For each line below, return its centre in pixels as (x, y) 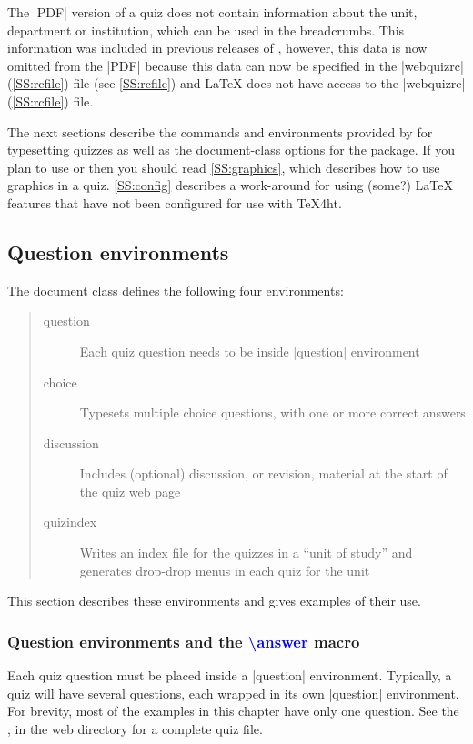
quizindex (70, 522)
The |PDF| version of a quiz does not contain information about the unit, (212, 12)
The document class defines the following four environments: (176, 290)
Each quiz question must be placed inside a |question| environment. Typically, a (230, 675)
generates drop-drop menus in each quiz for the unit (225, 570)
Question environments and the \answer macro (184, 641)
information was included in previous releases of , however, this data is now (217, 48)
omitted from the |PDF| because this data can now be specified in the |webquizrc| (236, 65)
